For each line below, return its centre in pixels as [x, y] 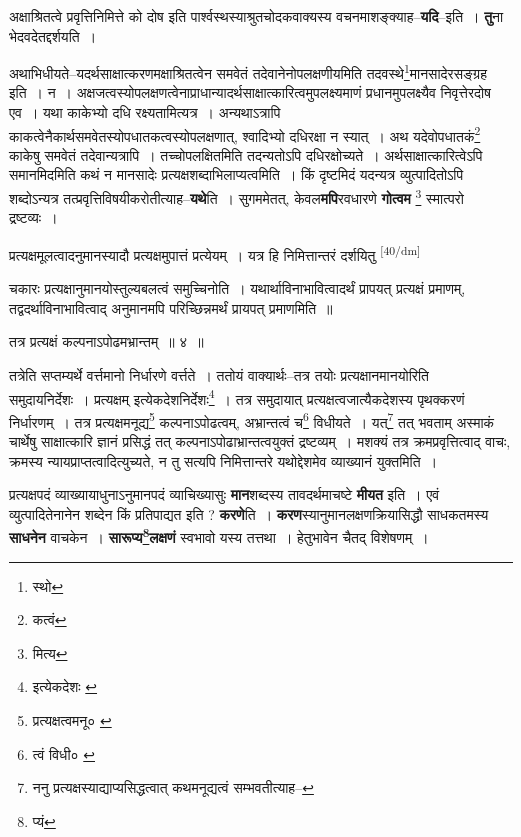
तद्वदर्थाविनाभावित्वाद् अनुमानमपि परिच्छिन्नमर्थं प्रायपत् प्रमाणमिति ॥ [171, 307]
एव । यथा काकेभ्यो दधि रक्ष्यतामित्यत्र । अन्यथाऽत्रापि [145, 112]
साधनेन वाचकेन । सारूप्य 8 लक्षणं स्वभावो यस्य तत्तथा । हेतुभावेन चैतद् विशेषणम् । [219, 536]
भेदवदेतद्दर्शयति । [53, 35]
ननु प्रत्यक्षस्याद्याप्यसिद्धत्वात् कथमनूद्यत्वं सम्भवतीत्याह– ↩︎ [173, 787]
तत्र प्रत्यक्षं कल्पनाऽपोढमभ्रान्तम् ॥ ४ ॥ [106, 341]
